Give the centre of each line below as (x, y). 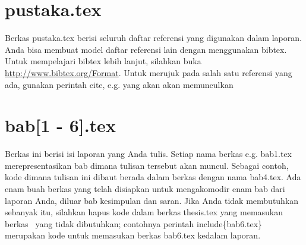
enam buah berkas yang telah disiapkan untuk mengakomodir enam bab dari (145, 189)
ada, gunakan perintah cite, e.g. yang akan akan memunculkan (119, 84)
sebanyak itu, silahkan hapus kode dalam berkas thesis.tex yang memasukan (144, 212)
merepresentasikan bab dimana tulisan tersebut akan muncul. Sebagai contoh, (147, 165)
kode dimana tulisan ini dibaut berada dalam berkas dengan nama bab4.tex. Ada (153, 177)
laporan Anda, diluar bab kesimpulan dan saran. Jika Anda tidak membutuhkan (152, 200)
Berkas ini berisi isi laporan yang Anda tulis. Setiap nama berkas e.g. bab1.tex (148, 154)
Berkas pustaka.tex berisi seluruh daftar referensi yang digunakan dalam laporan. (153, 38)
